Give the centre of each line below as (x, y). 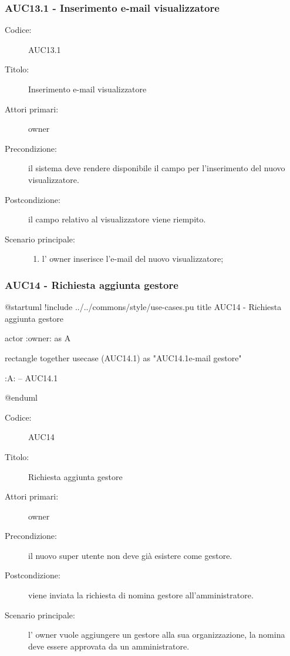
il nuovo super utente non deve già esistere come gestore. (130, 555)
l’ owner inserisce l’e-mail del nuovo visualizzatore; (133, 259)
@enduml (21, 397)
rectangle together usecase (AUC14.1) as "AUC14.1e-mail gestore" (123, 357)
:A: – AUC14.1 (31, 377)
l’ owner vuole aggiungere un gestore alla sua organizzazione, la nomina (157, 635)
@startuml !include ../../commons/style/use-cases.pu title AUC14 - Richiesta (143, 307)
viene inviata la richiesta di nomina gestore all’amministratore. (141, 595)
